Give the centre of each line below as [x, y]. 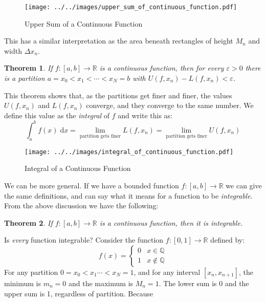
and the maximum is [101, 283]
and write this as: [145, 115]
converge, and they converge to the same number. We [170, 105]
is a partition [25, 78]
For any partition [31, 272]
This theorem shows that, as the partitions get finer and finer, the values [118, 95]
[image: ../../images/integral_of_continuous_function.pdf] [129, 152]
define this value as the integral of [57, 115]
